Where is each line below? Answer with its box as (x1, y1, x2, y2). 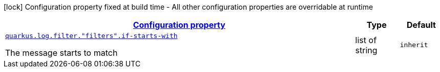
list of (355, 34, 377, 45)
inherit (400, 41, 428, 49)
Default (406, 20, 436, 30)
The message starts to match (5, 48, 118, 58)
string (355, 45, 378, 55)
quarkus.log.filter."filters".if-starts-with (5, 32, 178, 40)
